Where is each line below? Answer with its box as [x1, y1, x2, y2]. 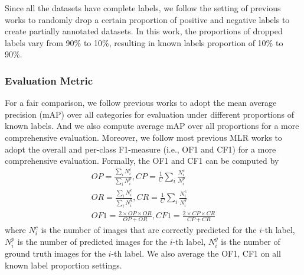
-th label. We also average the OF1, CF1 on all [111, 247, 281, 260]
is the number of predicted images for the [17, 235, 168, 247]
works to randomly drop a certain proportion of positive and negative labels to [5, 13, 290, 25]
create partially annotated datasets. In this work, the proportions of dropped [5, 25, 283, 37]
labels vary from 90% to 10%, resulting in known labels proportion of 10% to [5, 36, 283, 48]
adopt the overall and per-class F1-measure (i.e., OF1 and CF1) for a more [5, 143, 276, 155]
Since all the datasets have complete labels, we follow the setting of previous [5, 2, 281, 14]
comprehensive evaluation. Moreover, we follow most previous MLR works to [5, 131, 282, 143]
